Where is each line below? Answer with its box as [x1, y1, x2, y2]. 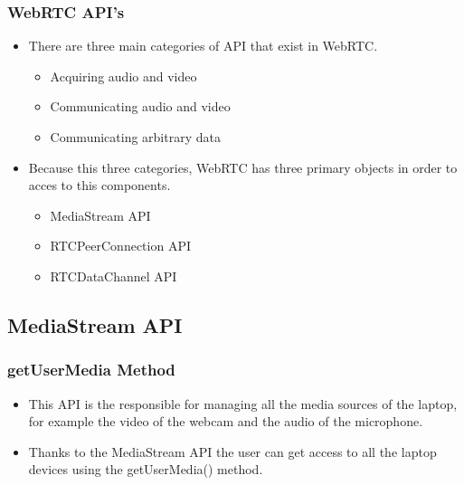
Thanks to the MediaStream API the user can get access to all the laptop [28, 442, 437, 461]
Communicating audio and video [50, 97, 231, 116]
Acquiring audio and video [50, 66, 197, 85]
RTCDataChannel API [50, 266, 177, 285]
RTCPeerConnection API [50, 236, 191, 255]
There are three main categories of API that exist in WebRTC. [28, 36, 378, 55]
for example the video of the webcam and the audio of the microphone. [28, 412, 423, 431]
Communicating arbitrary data [50, 128, 221, 146]
